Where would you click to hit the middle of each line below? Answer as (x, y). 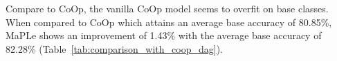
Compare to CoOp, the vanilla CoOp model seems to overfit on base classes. (167, 8)
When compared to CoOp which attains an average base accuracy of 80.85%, (169, 22)
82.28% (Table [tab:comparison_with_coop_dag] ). (114, 48)
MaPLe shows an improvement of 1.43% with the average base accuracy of (164, 35)
